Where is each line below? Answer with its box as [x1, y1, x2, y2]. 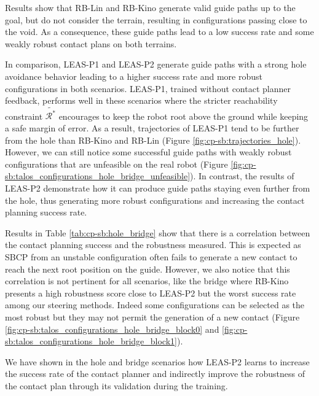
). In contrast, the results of [190, 169, 294, 182]
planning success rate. [5, 206, 87, 219]
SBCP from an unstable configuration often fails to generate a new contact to [5, 250, 297, 263]
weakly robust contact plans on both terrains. [5, 37, 177, 50]
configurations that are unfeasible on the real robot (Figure [5, 157, 228, 170]
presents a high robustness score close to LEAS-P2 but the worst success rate [5, 286, 296, 299]
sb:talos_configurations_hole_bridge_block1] [5, 335, 177, 347]
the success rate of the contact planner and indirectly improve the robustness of [5, 367, 305, 380]
